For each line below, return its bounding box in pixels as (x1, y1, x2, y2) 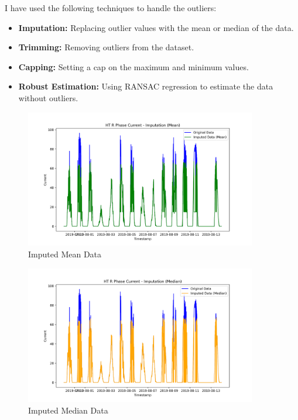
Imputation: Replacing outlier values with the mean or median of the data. (18, 21, 294, 33)
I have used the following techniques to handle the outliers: (5, 2, 217, 13)
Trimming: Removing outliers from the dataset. (18, 41, 194, 53)
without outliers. (18, 91, 78, 104)
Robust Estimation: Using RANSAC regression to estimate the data (18, 80, 273, 92)
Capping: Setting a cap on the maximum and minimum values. (18, 60, 249, 73)
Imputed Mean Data (28, 247, 102, 260)
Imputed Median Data (28, 404, 108, 416)
